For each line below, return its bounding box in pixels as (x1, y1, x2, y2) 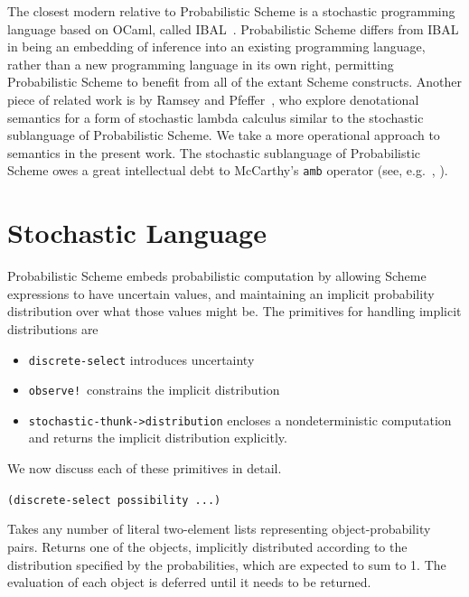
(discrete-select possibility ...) (7, 493, 221, 507)
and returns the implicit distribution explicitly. (28, 428, 287, 447)
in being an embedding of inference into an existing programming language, (7, 37, 426, 56)
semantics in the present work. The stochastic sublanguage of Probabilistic (7, 143, 421, 162)
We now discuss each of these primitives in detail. (7, 459, 282, 478)
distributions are (7, 319, 98, 338)
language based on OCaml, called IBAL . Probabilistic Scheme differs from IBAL (7, 19, 459, 38)
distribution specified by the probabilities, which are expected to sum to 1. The (7, 555, 446, 574)
